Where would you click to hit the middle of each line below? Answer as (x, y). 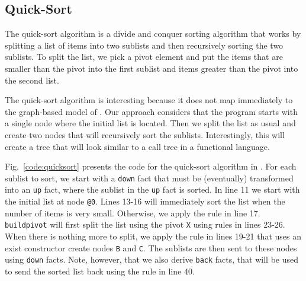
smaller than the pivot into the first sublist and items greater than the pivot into (152, 68)
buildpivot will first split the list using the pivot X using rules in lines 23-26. (145, 224)
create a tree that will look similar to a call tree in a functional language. (137, 146)
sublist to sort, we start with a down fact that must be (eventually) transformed (149, 178)
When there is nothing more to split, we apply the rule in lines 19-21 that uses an (153, 236)
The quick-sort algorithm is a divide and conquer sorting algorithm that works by (153, 33)
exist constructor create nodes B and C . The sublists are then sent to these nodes (151, 248)
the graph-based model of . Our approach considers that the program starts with (151, 111)
